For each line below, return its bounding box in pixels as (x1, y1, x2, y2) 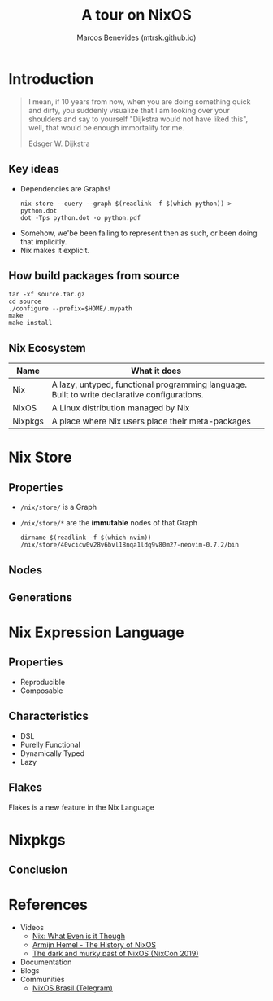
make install (8, 319, 53, 327)
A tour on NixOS (80, 6, 193, 24)
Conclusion (8, 863, 68, 877)
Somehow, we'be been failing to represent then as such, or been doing (19, 228, 258, 238)
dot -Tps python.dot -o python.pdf (19, 213, 141, 222)
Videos (19, 923, 45, 933)
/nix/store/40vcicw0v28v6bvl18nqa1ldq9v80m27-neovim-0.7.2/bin (19, 541, 240, 549)
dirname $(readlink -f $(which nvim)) (19, 533, 152, 542)
